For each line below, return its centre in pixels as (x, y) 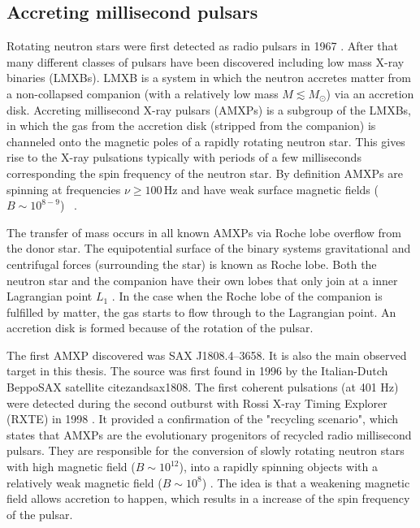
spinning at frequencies (64, 189)
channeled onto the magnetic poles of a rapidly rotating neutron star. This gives (206, 141)
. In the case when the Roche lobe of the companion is (247, 296)
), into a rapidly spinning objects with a (278, 467)
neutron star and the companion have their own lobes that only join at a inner (202, 280)
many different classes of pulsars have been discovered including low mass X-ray (206, 61)
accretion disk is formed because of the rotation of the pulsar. (160, 328)
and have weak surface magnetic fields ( (280, 189)
